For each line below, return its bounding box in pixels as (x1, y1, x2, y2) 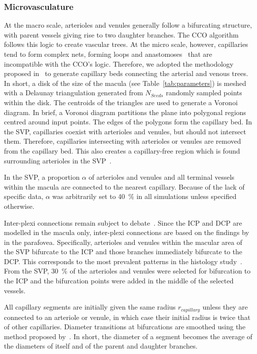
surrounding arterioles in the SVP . (4, 155, 111, 165)
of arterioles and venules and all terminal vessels (88, 172, 235, 182)
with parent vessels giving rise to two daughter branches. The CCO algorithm (4, 29, 239, 39)
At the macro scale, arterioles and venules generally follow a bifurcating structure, (4, 20, 252, 30)
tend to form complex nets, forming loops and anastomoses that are (4, 49, 213, 59)
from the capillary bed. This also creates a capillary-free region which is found (4, 145, 240, 156)
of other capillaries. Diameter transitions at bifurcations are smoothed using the (4, 321, 246, 332)
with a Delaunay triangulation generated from (4, 87, 143, 98)
